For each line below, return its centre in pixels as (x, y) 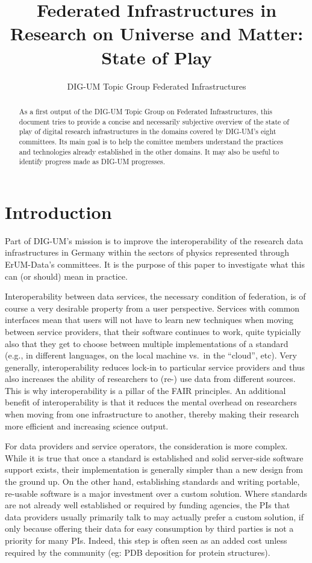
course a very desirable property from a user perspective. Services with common (152, 308)
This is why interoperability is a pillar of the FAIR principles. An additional (145, 390)
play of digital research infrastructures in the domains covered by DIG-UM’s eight (148, 131)
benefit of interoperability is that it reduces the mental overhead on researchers (151, 402)
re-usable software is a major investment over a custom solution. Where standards (156, 493)
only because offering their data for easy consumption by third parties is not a (149, 528)
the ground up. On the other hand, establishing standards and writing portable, (152, 481)
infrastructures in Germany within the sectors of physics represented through (147, 252)
